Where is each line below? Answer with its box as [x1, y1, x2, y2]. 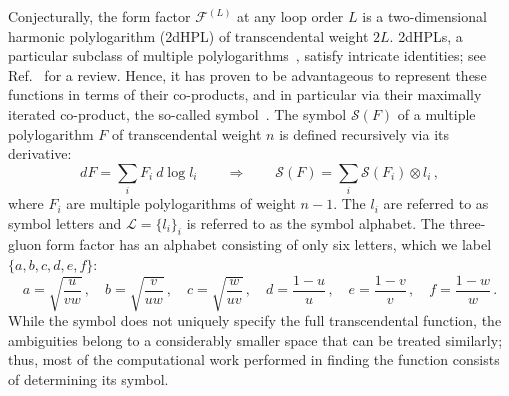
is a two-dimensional [362, 6, 487, 26]
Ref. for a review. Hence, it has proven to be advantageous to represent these [8, 64, 487, 85]
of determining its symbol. [8, 368, 169, 389]
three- [449, 212, 486, 233]
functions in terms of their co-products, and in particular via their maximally [8, 84, 482, 105]
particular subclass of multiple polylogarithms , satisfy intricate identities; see [8, 45, 486, 66]
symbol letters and [8, 212, 122, 233]
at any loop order [237, 6, 344, 26]
